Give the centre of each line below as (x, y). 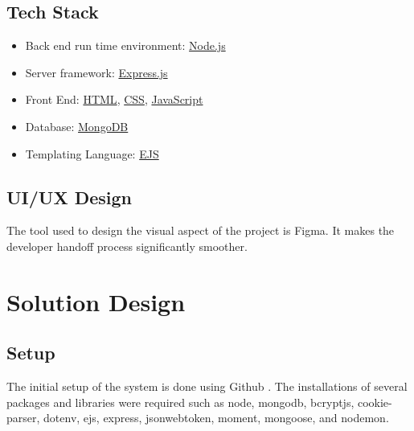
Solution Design (96, 301)
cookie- (375, 402)
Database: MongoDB (77, 126)
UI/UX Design (70, 197)
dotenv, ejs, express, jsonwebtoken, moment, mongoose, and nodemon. (216, 418)
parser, (23, 418)
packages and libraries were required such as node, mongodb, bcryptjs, (180, 402)
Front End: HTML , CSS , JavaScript (114, 99)
